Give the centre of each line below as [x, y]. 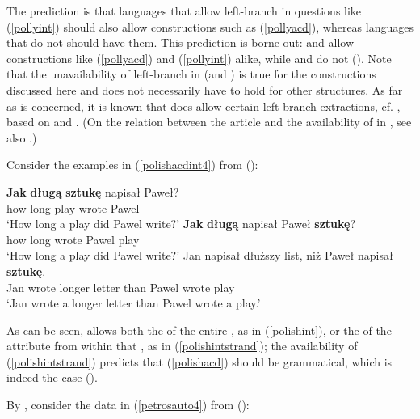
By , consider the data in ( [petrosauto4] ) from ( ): [128, 405]
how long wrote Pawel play [73, 239]
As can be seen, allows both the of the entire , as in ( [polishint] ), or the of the [199, 330]
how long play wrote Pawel [73, 207]
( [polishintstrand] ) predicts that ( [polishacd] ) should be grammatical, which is [199, 361]
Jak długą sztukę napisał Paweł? [93, 191]
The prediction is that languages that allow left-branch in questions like [184, 11]
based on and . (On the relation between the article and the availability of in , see [209, 122]
